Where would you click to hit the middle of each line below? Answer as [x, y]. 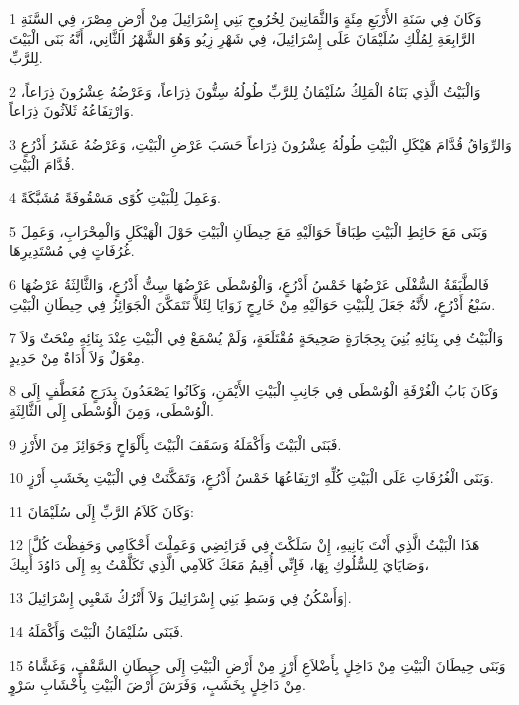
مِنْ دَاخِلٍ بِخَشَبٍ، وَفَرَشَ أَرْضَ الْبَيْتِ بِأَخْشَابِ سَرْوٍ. [157, 684]
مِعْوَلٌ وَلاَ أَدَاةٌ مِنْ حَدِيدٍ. [77, 356]
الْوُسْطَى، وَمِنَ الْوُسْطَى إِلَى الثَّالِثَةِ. [111, 409]
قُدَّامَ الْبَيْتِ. [42, 163]
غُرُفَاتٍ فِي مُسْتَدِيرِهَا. [72, 250]
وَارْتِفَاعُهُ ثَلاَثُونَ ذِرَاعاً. [71, 110]
